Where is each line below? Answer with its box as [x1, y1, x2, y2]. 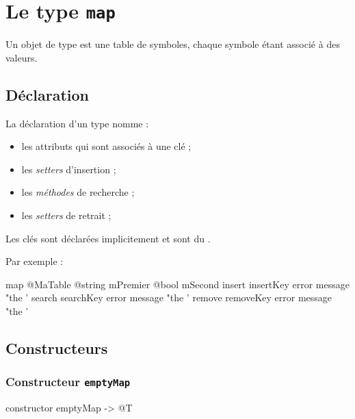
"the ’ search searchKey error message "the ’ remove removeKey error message [5, 290, 332, 305]
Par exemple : [5, 254, 64, 268]
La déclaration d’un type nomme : [5, 116, 149, 130]
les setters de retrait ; [21, 208, 111, 223]
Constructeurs [5, 337, 108, 358]
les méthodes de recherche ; [21, 185, 135, 199]
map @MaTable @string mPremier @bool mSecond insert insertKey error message [5, 277, 350, 291]
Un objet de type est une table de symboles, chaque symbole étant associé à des [5, 37, 340, 51]
